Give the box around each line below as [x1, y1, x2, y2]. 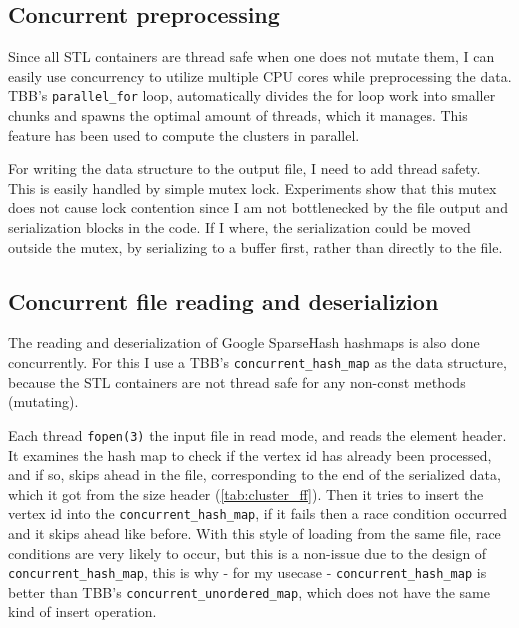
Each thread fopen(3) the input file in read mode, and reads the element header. [8, 424, 507, 445]
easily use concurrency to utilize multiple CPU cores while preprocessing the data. [8, 65, 512, 86]
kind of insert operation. [8, 601, 157, 622]
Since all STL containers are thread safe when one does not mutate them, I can [8, 46, 495, 67]
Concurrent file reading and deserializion [8, 285, 439, 316]
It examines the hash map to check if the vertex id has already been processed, [8, 444, 492, 465]
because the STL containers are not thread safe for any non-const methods [8, 371, 466, 392]
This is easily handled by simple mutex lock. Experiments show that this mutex [8, 177, 497, 198]
